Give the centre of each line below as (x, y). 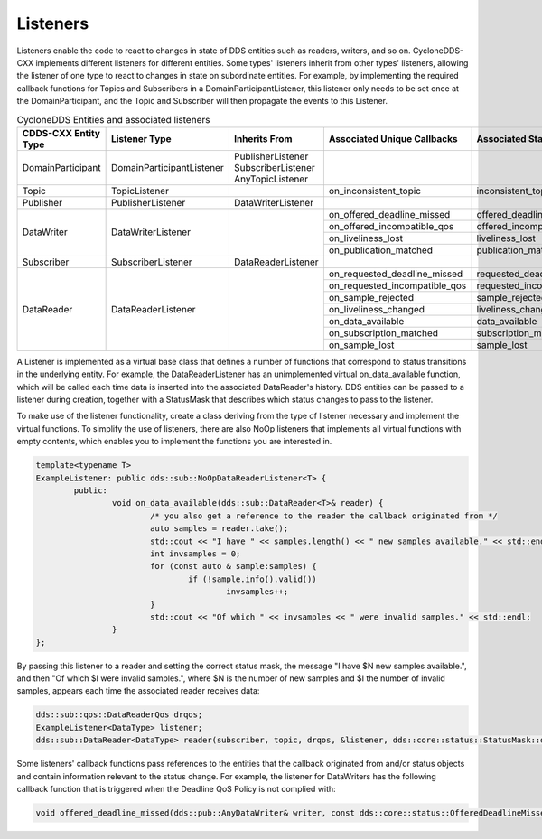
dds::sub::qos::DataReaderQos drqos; (119, 715)
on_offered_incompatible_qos (391, 226)
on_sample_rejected (371, 297)
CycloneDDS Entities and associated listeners (113, 119)
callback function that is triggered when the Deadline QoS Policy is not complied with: (176, 788)
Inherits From (263, 138)
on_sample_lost (361, 345)
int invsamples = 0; (195, 554)
